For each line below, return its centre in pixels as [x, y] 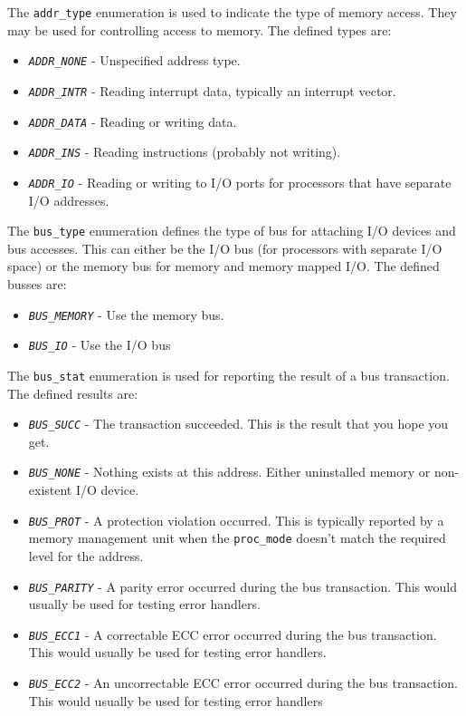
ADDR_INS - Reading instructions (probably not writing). [185, 152]
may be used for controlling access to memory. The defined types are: [200, 29]
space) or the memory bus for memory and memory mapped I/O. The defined [223, 266]
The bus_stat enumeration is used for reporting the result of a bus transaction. [228, 375]
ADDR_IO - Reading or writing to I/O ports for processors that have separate [240, 182]
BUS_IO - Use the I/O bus [100, 345]
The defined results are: [73, 393]
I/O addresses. [69, 200]
